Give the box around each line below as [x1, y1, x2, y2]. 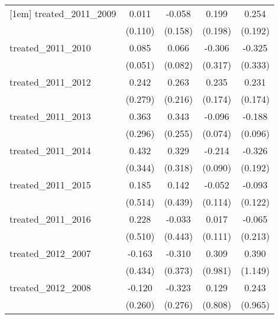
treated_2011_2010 [9, 41, 91, 54]
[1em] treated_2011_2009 [9, 6, 116, 20]
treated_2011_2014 [9, 144, 91, 157]
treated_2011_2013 [9, 109, 91, 123]
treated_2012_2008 [9, 281, 91, 294]
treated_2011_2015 [9, 178, 91, 191]
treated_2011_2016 [9, 212, 91, 226]
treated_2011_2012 [9, 75, 91, 89]
